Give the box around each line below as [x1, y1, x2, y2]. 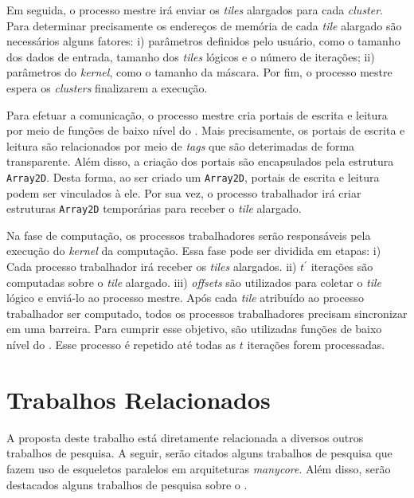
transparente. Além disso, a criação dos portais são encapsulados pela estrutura [6, 153, 394, 170]
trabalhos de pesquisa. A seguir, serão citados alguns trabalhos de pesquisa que [6, 445, 393, 461]
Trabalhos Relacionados [6, 382, 271, 415]
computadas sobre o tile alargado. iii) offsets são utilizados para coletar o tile [6, 273, 382, 290]
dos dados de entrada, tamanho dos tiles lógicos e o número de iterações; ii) [6, 48, 375, 65]
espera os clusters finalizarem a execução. [6, 79, 208, 96]
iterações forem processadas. [247, 336, 385, 352]
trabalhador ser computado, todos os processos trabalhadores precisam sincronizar [6, 304, 408, 321]
